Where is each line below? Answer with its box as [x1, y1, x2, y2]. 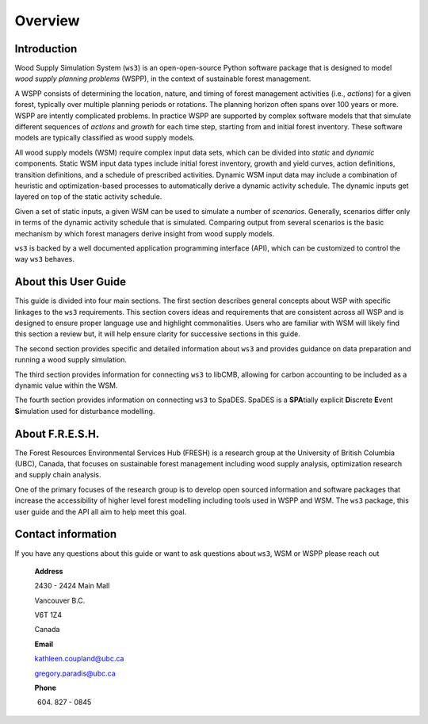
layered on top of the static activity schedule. [14, 192, 162, 201]
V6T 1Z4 [34, 611, 63, 620]
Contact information [14, 527, 117, 541]
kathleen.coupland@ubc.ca [34, 654, 124, 664]
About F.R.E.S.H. [14, 427, 100, 440]
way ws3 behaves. [14, 255, 75, 264]
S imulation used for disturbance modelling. [14, 406, 155, 416]
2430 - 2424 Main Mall [34, 581, 110, 591]
